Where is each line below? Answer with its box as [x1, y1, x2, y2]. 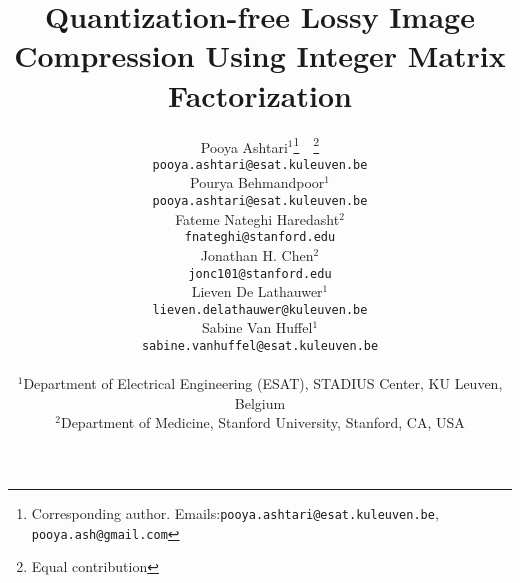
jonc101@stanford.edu [188, 266, 332, 281]
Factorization [168, 74, 352, 115]
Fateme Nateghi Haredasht [175, 208, 340, 229]
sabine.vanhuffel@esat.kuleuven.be [141, 339, 379, 353]
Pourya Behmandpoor [190, 172, 325, 193]
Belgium [234, 392, 286, 413]
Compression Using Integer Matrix [14, 35, 506, 76]
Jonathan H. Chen [200, 244, 314, 265]
